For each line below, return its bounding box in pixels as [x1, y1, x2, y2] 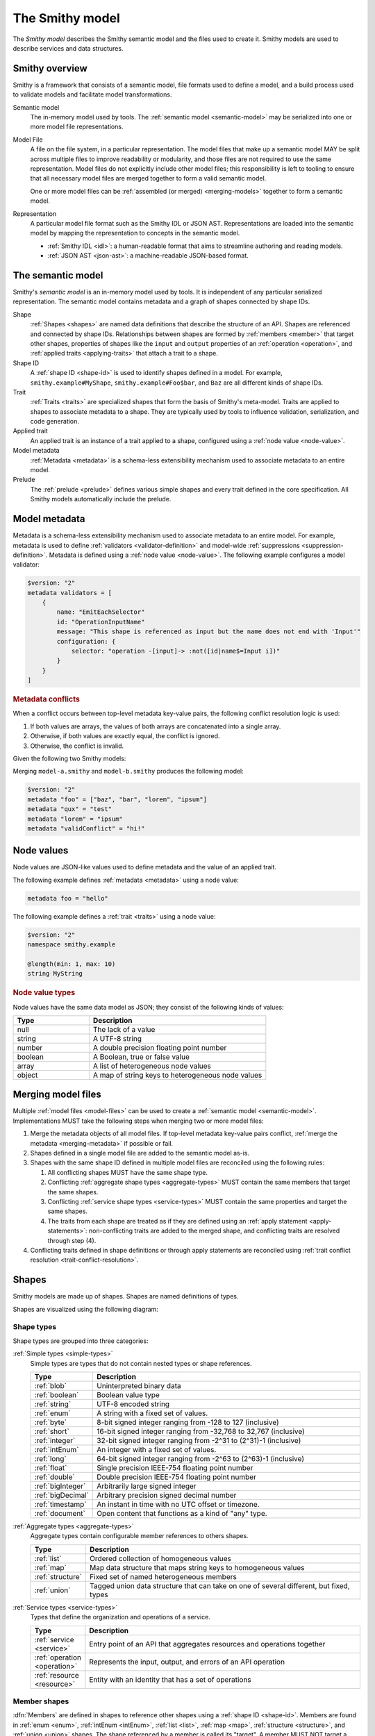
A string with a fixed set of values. [97, 1408, 208, 1418]
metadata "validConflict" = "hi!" [27, 824, 145, 833]
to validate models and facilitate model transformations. [12, 90, 172, 99]
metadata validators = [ [27, 589, 112, 596]
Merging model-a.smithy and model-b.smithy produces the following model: [12, 767, 244, 776]
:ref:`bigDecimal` [34, 1490, 90, 1500]
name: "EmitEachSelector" [56, 608, 145, 616]
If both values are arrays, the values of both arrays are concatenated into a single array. [30, 722, 281, 731]
